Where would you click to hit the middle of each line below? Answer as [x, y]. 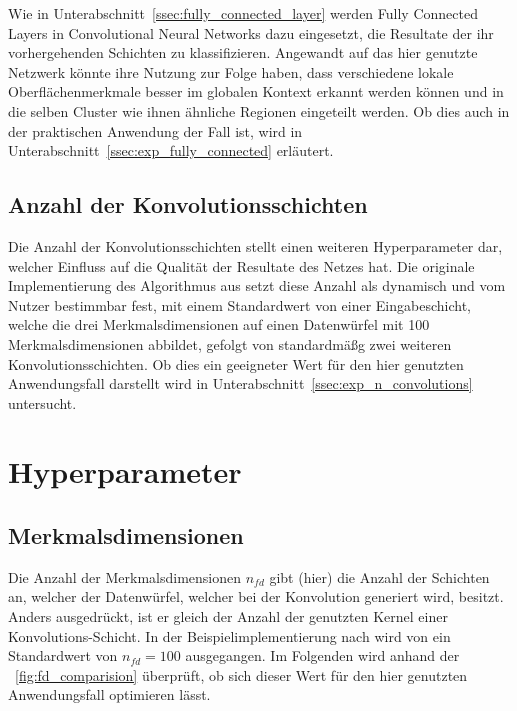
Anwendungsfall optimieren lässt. [109, 694]
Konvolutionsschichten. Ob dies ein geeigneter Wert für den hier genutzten [236, 363]
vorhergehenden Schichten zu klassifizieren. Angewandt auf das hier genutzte [243, 52]
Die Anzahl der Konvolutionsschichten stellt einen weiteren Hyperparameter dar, [255, 245]
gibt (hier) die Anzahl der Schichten [379, 576]
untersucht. [42, 402]
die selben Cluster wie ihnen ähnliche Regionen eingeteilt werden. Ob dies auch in [259, 110]
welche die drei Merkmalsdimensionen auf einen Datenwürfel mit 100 [219, 324]
